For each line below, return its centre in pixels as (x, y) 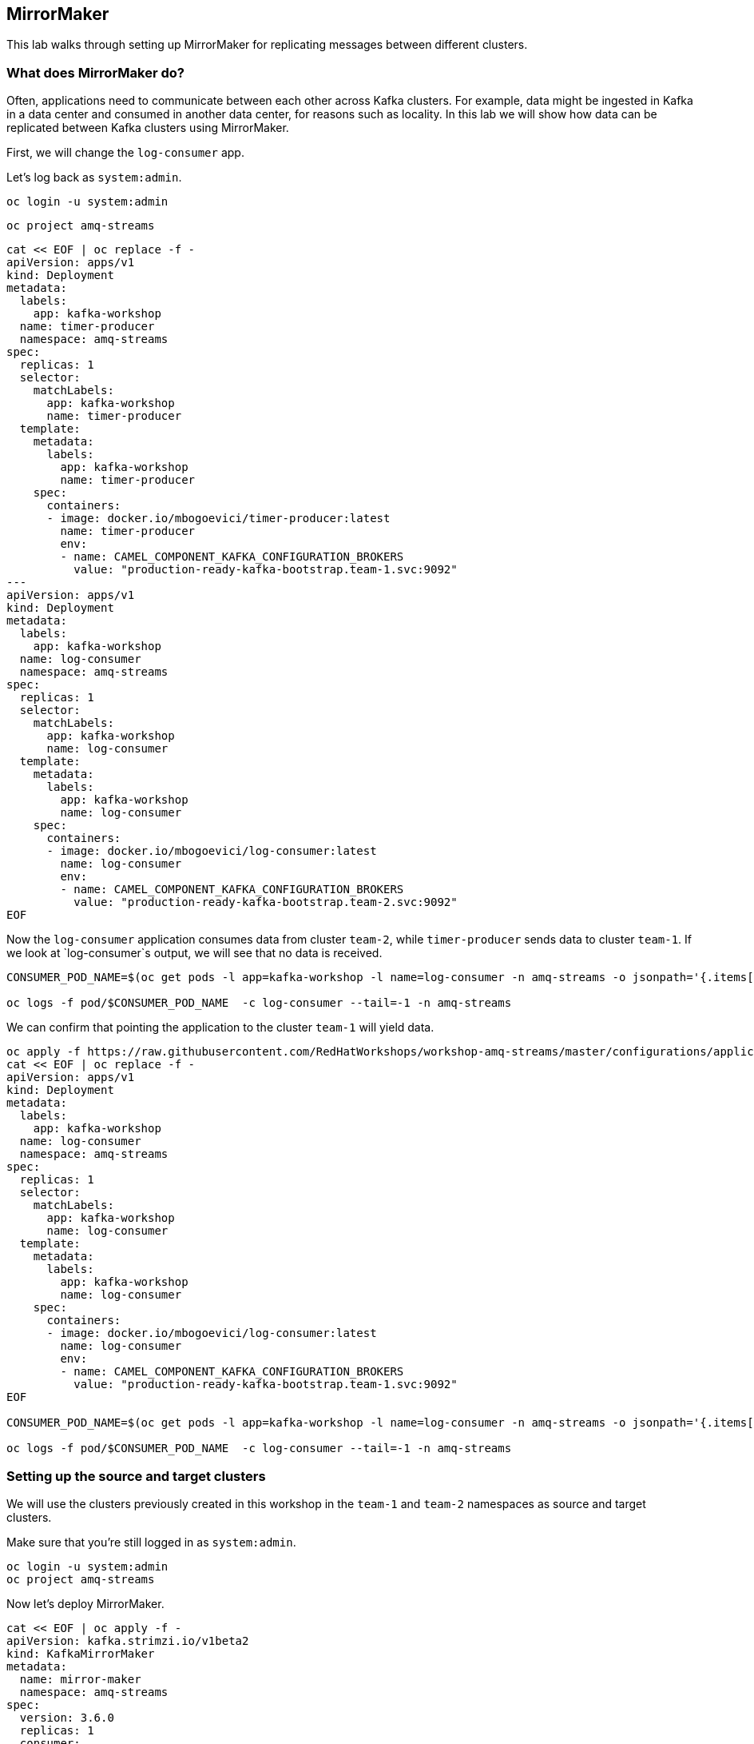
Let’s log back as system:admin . (94, 178)
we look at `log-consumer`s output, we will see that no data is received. (194, 953)
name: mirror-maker (80, 1679)
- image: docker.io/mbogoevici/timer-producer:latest (218, 519)
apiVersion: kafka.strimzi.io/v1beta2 (128, 1640)
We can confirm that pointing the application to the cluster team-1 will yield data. (220, 1028)
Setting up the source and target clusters (136, 1476)
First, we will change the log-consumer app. (125, 153)
